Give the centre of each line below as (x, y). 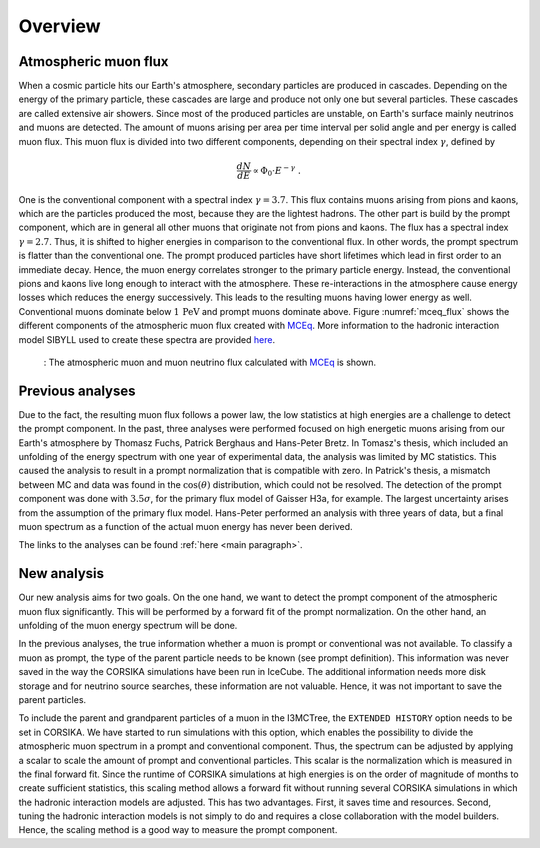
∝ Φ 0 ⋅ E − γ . (277, 171)
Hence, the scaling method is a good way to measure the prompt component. (178, 830)
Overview (59, 26)
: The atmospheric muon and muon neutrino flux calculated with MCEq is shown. (210, 362)
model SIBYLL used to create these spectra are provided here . (146, 339)
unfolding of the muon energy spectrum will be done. (128, 626)
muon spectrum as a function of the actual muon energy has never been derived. (186, 526)
